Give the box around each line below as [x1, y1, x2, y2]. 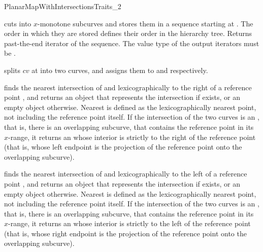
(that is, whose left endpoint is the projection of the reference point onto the [4, 141, 242, 152]
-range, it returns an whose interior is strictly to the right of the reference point [8, 131, 256, 142]
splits [4, 64, 21, 75]
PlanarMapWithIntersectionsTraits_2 [4, 1, 121, 11]
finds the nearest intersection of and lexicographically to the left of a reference [4, 168, 247, 179]
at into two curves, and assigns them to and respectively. [31, 64, 208, 75]
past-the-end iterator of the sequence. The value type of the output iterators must [4, 38, 259, 48]
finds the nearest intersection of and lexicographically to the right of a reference [4, 82, 252, 92]
